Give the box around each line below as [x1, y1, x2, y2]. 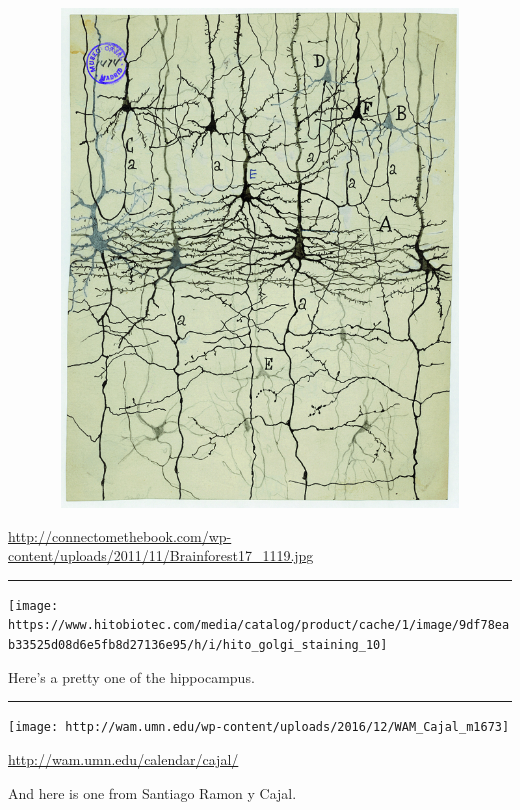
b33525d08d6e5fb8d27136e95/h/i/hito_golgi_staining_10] [8, 638, 388, 653]
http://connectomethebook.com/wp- [8, 525, 232, 546]
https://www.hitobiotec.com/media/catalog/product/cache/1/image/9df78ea [8, 618, 510, 633]
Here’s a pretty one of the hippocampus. [8, 666, 255, 687]
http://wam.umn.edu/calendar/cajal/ [8, 749, 239, 769]
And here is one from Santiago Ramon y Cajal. [8, 782, 297, 803]
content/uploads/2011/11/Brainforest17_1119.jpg [8, 545, 314, 566]
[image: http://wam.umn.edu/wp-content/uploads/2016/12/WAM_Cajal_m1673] [8, 720, 510, 735]
